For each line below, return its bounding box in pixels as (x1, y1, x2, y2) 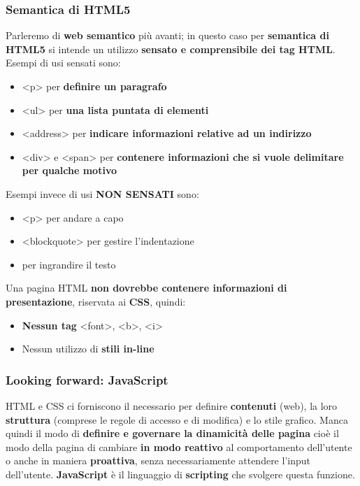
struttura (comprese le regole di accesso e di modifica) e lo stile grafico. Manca (6, 412, 348, 427)
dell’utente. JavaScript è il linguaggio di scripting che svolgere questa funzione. (6, 466, 355, 481)
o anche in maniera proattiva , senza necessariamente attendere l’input (6, 453, 310, 468)
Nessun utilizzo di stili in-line (22, 341, 154, 356)
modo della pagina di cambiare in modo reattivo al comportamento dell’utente (6, 439, 352, 454)
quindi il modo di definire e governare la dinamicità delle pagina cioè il (6, 426, 339, 441)
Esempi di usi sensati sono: (6, 55, 121, 70)
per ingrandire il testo (22, 257, 116, 271)
